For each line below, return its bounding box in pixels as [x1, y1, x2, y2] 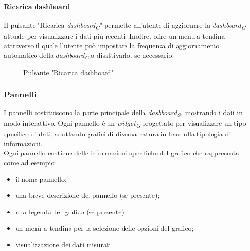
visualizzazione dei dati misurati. [15, 239, 113, 250]
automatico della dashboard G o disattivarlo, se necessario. [4, 50, 174, 61]
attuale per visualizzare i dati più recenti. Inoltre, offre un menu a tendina [4, 30, 225, 40]
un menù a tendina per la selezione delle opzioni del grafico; [15, 223, 194, 233]
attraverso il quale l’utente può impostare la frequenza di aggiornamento [4, 40, 220, 50]
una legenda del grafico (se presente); [15, 206, 126, 216]
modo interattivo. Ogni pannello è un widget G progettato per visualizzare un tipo [4, 118, 246, 129]
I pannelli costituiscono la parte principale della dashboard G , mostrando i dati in [4, 107, 243, 118]
